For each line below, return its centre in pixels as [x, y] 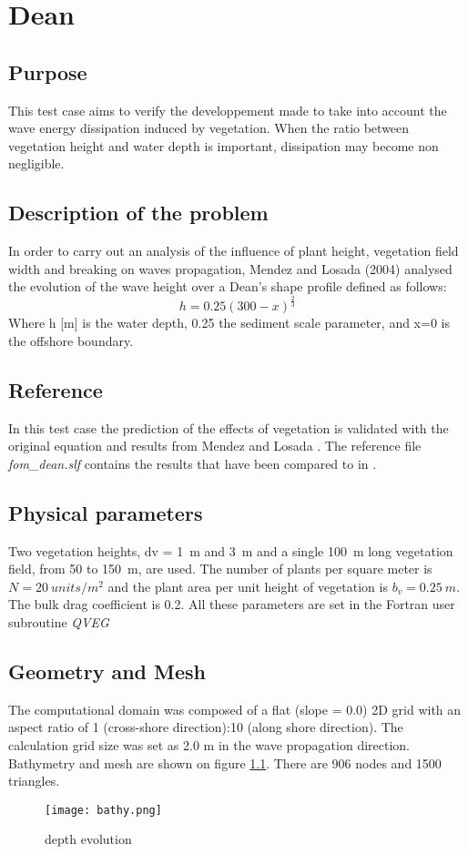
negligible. [36, 163]
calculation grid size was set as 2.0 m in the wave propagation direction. [209, 745]
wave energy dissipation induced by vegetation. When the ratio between [209, 128]
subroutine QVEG [59, 622]
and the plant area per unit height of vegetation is [248, 586]
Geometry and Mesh [107, 671]
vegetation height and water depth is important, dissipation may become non [224, 145]
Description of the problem [138, 213]
